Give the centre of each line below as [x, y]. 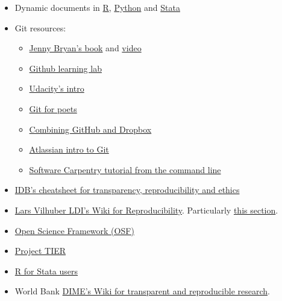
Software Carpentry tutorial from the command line [125, 169]
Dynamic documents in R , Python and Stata [97, 7]
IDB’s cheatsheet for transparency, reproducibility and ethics [127, 190]
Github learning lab [65, 68]
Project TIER [40, 251]
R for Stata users [46, 271]
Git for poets [53, 108]
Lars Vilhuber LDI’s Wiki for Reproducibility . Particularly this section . [146, 210]
